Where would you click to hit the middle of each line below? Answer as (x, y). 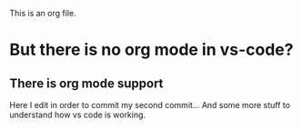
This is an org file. (43, 13)
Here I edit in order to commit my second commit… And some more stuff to (150, 105)
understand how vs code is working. (78, 114)
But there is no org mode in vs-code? (151, 50)
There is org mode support (86, 83)
